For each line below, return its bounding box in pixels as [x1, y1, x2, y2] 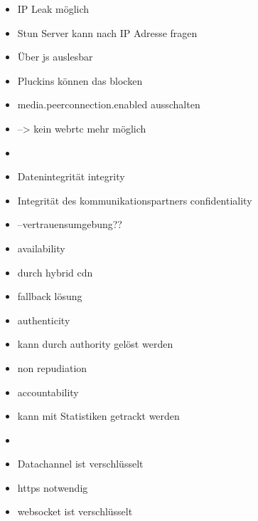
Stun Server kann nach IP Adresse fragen [17, 25, 198, 40]
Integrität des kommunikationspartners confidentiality [17, 192, 252, 207]
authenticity [17, 312, 70, 327]
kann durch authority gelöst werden [17, 336, 173, 351]
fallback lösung [17, 289, 82, 304]
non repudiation [17, 360, 87, 375]
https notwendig [17, 480, 88, 495]
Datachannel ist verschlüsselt [17, 456, 144, 471]
